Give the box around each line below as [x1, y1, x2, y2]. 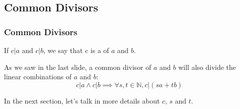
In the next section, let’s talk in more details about [4, 95, 160, 106]
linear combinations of [4, 71, 72, 82]
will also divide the [178, 61, 236, 72]
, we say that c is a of [43, 45, 109, 55]
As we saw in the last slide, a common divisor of [4, 61, 151, 72]
